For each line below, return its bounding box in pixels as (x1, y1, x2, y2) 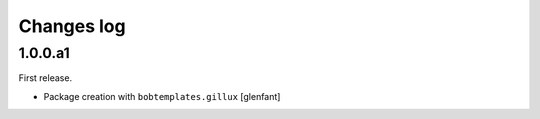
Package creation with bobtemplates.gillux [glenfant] (43, 90, 281, 102)
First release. (18, 72, 73, 84)
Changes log (18, 15, 126, 37)
